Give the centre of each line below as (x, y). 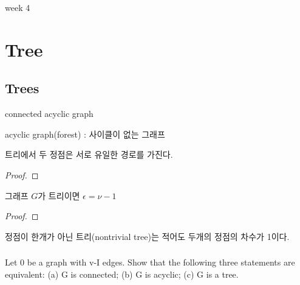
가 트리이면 (59, 195)
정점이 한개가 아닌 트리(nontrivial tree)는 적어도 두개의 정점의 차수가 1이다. (147, 236)
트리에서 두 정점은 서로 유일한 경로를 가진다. (89, 154)
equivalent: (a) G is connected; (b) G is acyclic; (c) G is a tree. (122, 274)
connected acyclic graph (49, 114)
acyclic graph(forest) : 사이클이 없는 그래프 (85, 134)
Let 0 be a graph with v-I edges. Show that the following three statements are (150, 262)
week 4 (18, 7)
